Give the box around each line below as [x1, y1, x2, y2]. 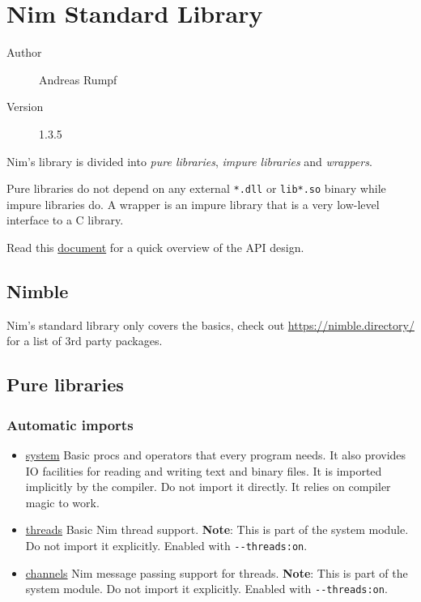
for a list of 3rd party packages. [6, 332, 163, 349]
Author [6, 44, 42, 61]
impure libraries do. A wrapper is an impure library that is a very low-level [6, 195, 380, 212]
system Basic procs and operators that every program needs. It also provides [25, 446, 406, 463]
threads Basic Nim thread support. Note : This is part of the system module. [25, 521, 409, 538]
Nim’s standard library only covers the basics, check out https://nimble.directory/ [6, 316, 415, 333]
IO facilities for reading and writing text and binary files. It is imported [25, 462, 382, 479]
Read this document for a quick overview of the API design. [6, 238, 304, 255]
